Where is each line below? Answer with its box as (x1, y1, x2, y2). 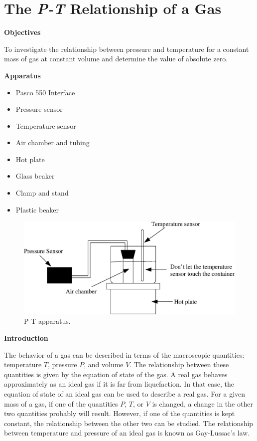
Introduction (4, 332, 48, 343)
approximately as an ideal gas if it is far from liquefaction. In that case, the (4, 379, 235, 389)
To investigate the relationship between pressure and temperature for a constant (4, 43, 249, 54)
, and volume (84, 359, 124, 370)
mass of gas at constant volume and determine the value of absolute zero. (4, 53, 228, 64)
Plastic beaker (15, 204, 59, 215)
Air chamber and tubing (15, 137, 90, 148)
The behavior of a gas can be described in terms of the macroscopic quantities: (4, 349, 245, 360)
